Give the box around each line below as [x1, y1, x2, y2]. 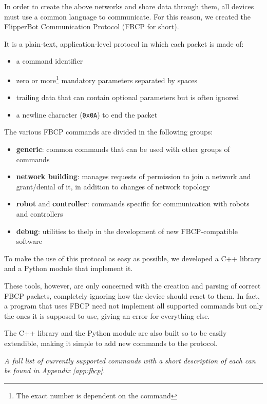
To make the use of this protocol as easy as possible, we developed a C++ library [4, 253, 261, 263]
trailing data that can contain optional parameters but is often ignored [16, 92, 239, 103]
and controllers [16, 208, 63, 219]
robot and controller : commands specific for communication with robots [16, 198, 250, 209]
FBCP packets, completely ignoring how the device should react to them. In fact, [4, 290, 260, 301]
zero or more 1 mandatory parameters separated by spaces [16, 73, 197, 85]
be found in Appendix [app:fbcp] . [4, 365, 105, 376]
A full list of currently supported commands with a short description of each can [4, 355, 256, 365]
